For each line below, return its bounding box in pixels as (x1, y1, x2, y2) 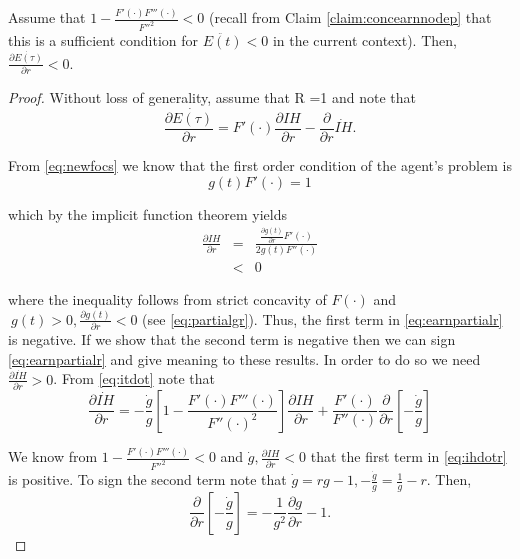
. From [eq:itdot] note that (53, 368, 215, 389)
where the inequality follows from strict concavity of (8, 289, 327, 309)
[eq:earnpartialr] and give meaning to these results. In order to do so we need (8, 348, 481, 369)
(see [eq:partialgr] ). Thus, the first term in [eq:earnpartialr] (142, 308, 503, 329)
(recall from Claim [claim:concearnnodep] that (209, 7, 492, 28)
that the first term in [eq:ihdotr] (310, 446, 507, 467)
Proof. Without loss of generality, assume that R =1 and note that (8, 87, 417, 108)
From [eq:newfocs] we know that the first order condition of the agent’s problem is (8, 154, 512, 175)
